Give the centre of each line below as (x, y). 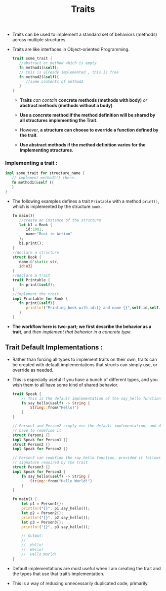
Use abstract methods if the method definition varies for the (83, 145)
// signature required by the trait (50, 462)
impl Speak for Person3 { (39, 472)
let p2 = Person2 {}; (42, 513)
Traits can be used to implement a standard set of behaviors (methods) (84, 34)
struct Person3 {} (31, 467)
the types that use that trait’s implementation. (58, 574)
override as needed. (33, 370)
